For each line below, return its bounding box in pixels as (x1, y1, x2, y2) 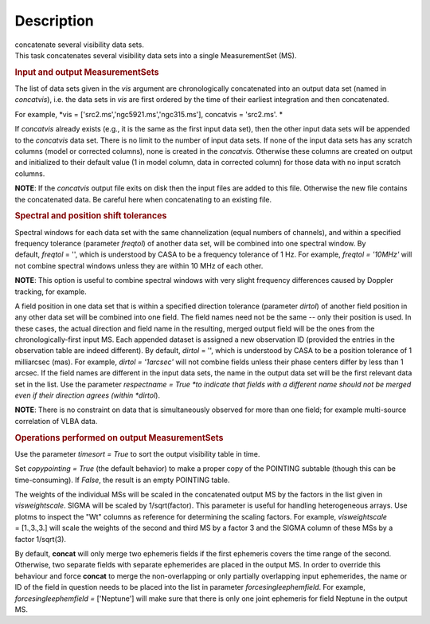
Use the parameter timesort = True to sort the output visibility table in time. (14, 449, 260, 458)
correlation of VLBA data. (14, 416, 98, 426)
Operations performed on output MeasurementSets (14, 432, 224, 443)
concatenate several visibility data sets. (14, 40, 145, 49)
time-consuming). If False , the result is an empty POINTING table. (14, 475, 230, 485)
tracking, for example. (14, 287, 87, 296)
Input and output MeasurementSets (14, 66, 159, 77)
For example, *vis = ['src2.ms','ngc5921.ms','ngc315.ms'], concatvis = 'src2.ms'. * (14, 109, 283, 119)
